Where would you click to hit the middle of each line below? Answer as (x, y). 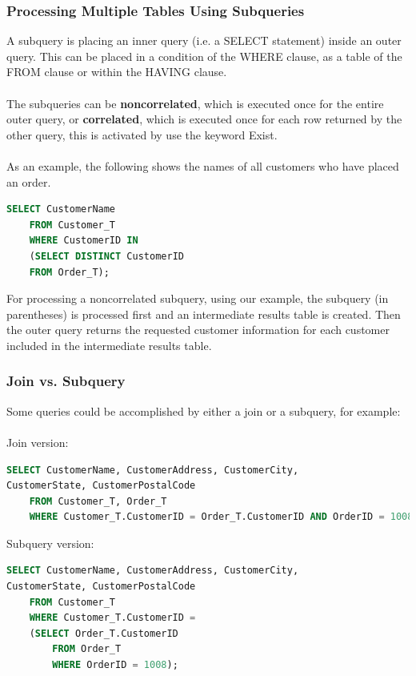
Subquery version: (50, 543)
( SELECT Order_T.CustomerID (104, 633)
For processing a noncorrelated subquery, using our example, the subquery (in (198, 298)
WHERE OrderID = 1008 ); (115, 665)
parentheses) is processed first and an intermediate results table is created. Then (204, 314)
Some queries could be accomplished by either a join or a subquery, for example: (204, 410)
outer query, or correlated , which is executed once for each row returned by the (204, 119)
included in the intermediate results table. (109, 345)
